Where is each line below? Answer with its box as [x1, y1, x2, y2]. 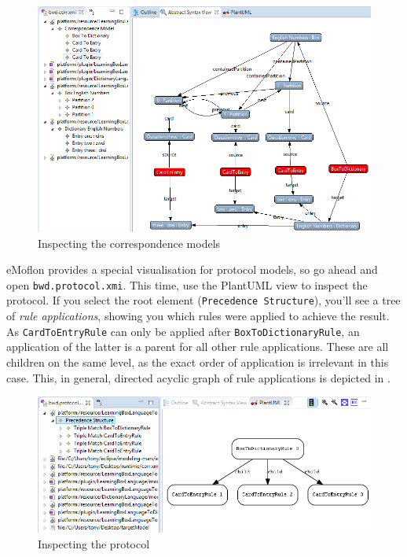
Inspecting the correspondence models [38, 234, 221, 251]
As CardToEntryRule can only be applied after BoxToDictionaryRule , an [6, 323, 360, 339]
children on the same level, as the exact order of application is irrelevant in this [6, 353, 389, 370]
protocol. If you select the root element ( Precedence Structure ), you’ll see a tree [6, 292, 401, 308]
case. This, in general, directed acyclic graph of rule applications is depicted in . [6, 369, 390, 385]
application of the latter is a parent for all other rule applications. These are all [6, 338, 389, 355]
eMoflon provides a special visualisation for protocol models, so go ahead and [6, 261, 378, 278]
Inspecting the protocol [38, 535, 150, 551]
